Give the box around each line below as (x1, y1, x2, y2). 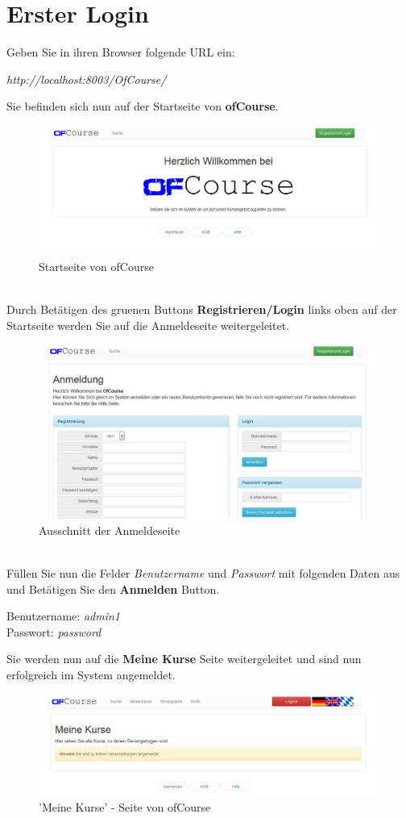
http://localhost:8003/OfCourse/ (6, 70, 167, 87)
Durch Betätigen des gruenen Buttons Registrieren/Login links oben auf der (6, 300, 397, 317)
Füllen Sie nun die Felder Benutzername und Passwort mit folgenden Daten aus (6, 565, 400, 582)
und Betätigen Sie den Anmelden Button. (6, 580, 220, 597)
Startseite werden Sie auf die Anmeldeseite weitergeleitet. (6, 316, 290, 333)
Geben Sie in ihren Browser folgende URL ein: (6, 44, 235, 61)
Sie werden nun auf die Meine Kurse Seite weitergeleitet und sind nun (6, 650, 362, 667)
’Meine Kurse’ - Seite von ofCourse (39, 799, 211, 816)
